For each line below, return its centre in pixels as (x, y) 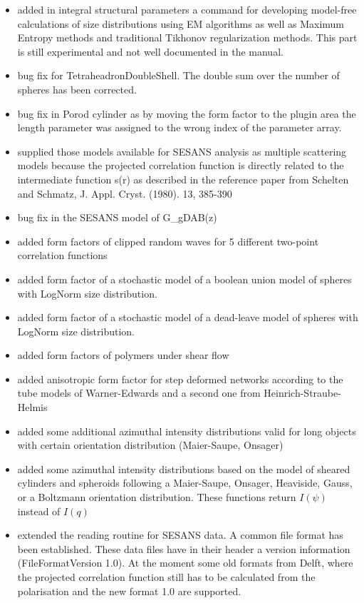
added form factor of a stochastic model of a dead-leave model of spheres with (188, 317)
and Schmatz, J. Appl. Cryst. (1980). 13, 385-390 (125, 193)
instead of (39, 511)
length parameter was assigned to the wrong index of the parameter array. (180, 127)
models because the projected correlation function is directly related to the (181, 165)
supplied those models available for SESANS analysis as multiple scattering (182, 151)
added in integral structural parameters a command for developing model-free (187, 9)
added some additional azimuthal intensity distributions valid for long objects (187, 431)
